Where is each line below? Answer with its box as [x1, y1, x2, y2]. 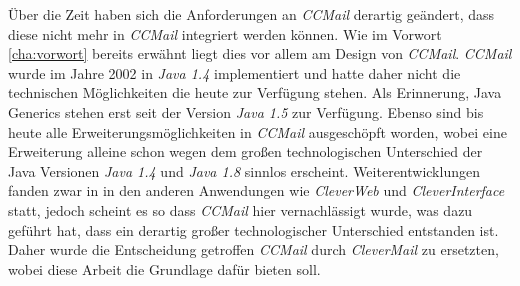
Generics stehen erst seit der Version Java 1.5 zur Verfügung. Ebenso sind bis [8, 101, 484, 122]
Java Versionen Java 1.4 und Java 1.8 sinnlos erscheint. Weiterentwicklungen [8, 160, 480, 181]
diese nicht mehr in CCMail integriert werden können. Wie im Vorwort [8, 23, 442, 44]
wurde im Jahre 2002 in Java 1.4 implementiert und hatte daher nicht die [8, 62, 461, 83]
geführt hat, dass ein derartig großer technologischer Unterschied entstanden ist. [8, 219, 499, 240]
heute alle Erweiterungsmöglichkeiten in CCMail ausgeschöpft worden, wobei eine [8, 121, 507, 142]
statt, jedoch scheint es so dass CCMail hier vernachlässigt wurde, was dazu [8, 199, 473, 220]
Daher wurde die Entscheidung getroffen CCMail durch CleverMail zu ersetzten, [8, 239, 499, 260]
